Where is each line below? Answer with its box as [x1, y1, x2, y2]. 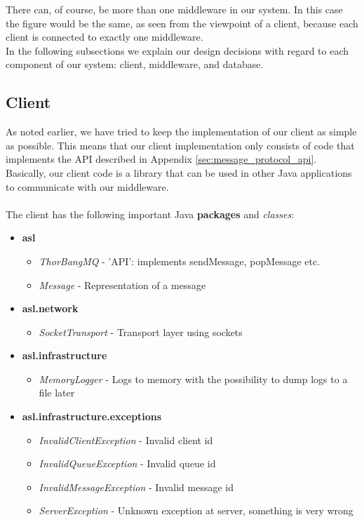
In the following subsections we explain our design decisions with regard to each [6, 43, 349, 58]
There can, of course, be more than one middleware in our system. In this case [6, 2, 343, 16]
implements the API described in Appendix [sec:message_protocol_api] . [6, 152, 317, 166]
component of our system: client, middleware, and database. [6, 57, 264, 72]
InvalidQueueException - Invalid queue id [39, 456, 216, 471]
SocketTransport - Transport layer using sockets [39, 324, 243, 339]
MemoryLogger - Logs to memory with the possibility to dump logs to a [39, 371, 348, 386]
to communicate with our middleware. [6, 179, 169, 194]
